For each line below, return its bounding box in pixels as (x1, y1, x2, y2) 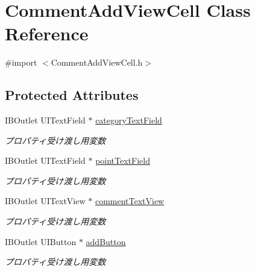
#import (5, 56, 37, 69)
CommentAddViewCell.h (51, 56, 143, 69)
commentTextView (95, 195, 165, 207)
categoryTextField (95, 114, 162, 126)
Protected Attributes (5, 86, 139, 104)
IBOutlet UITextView (5, 195, 86, 207)
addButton (86, 235, 126, 248)
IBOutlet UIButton (5, 235, 77, 248)
